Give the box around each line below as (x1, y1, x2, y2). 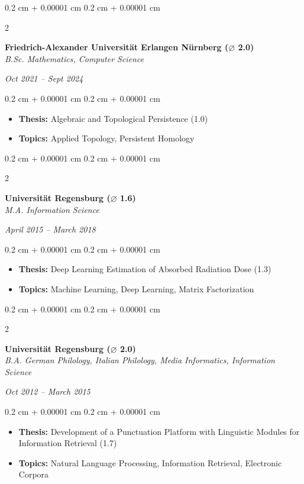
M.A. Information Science (5, 203, 99, 215)
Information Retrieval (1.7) (18, 437, 117, 449)
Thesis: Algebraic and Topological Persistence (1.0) (18, 112, 208, 124)
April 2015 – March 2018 (5, 223, 96, 235)
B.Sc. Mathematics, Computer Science (5, 52, 144, 64)
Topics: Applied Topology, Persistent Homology (18, 132, 195, 144)
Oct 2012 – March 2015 (5, 385, 90, 398)
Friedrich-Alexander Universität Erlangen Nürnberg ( (5, 41, 229, 53)
